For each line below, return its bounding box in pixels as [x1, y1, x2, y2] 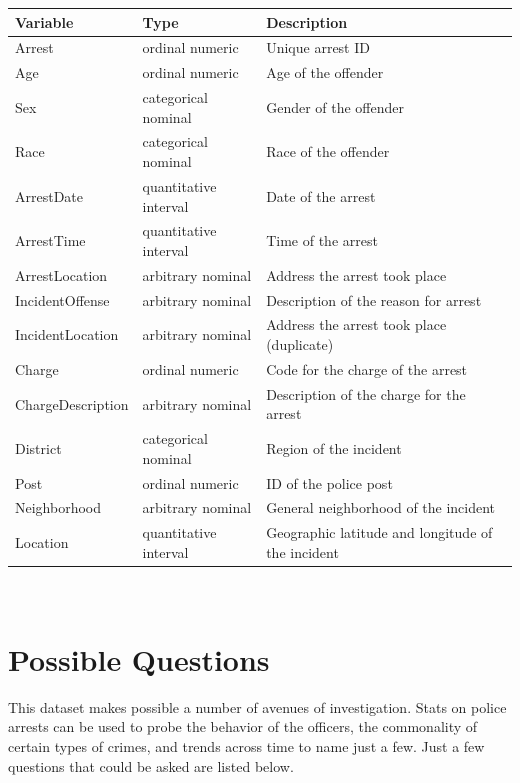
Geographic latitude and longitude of [266, 522, 493, 543]
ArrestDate [15, 185, 84, 206]
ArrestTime [15, 230, 86, 251]
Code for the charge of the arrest [266, 358, 468, 379]
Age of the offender [266, 62, 384, 83]
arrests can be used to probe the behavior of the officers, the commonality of [8, 716, 478, 737]
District [15, 437, 62, 458]
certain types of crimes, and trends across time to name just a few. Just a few [8, 735, 485, 756]
